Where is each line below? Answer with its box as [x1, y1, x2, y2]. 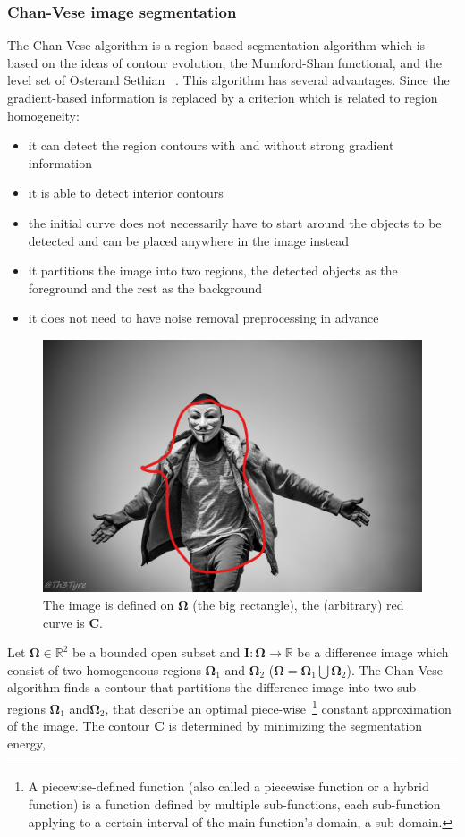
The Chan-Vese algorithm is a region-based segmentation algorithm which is [7, 36, 426, 55]
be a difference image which [297, 643, 449, 662]
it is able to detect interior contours [28, 183, 224, 202]
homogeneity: [7, 106, 80, 124]
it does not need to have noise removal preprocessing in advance [28, 309, 379, 327]
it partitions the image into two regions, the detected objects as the [28, 261, 398, 280]
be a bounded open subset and [72, 643, 241, 662]
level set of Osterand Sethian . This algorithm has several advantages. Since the [7, 71, 450, 89]
